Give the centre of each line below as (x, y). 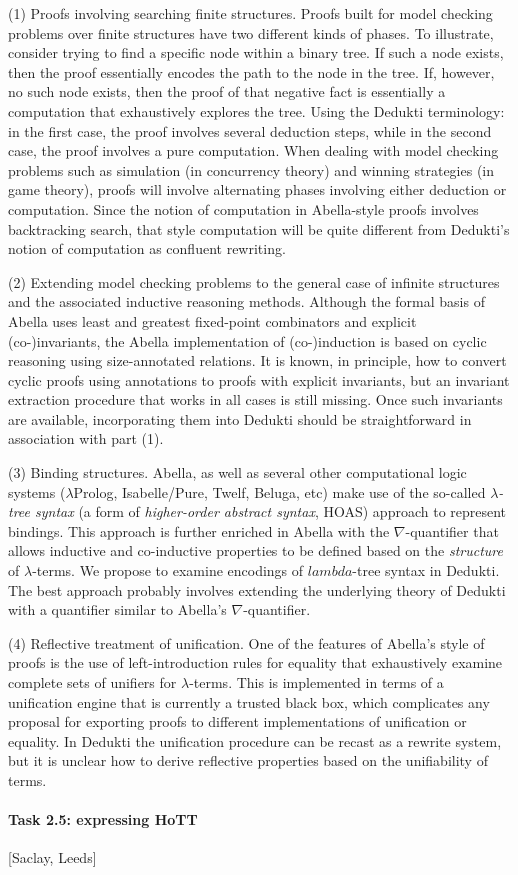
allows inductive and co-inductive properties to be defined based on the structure (255, 550)
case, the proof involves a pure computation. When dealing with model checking (253, 150)
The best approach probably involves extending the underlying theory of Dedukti (257, 589)
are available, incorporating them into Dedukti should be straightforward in (240, 418)
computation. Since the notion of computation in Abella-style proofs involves (243, 208)
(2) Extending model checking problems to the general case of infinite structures (254, 281)
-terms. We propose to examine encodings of (168, 570)
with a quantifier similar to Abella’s (117, 609)
